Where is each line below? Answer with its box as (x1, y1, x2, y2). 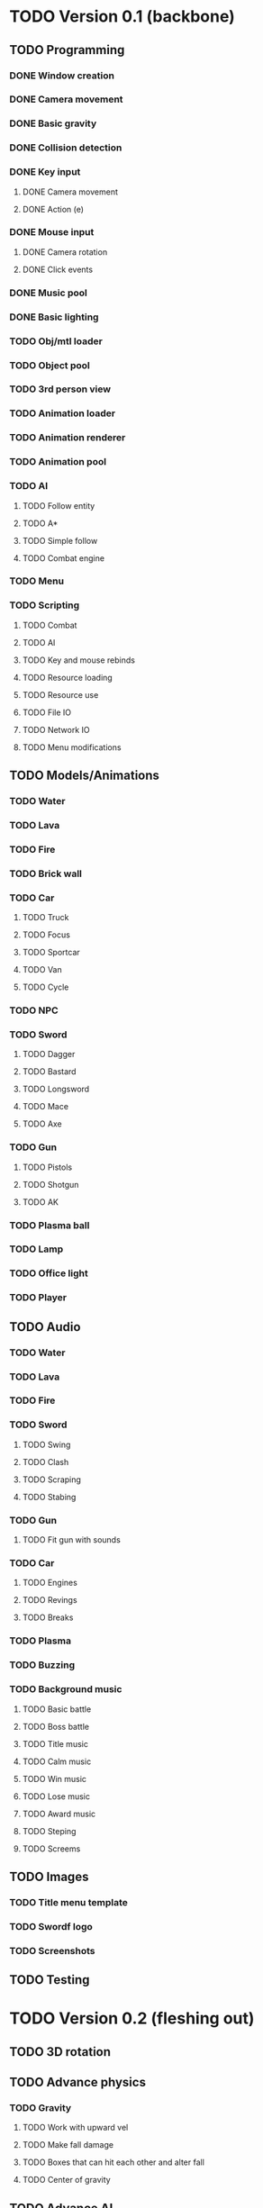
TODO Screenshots (9, 1944, 95, 1957)
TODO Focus (22, 929, 70, 940)
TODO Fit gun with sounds (22, 1534, 122, 1545)
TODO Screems (22, 1843, 81, 1854)
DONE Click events (22, 264, 93, 275)
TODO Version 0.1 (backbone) (9, 6, 236, 27)
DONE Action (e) (22, 204, 84, 214)
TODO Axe (22, 1118, 63, 1129)
